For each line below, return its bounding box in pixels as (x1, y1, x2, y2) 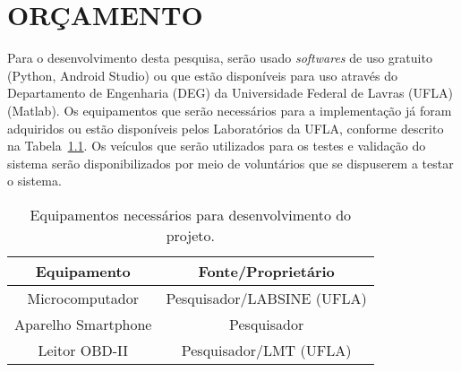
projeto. (166, 224, 215, 246)
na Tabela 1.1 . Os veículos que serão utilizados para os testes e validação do (7, 136, 426, 155)
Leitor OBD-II (38, 339, 129, 360)
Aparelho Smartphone (14, 313, 152, 334)
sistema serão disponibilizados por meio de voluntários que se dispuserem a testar (7, 153, 454, 172)
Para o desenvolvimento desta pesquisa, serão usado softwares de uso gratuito (7, 48, 432, 67)
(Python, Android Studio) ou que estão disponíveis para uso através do (7, 65, 397, 84)
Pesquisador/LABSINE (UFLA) (166, 287, 367, 308)
